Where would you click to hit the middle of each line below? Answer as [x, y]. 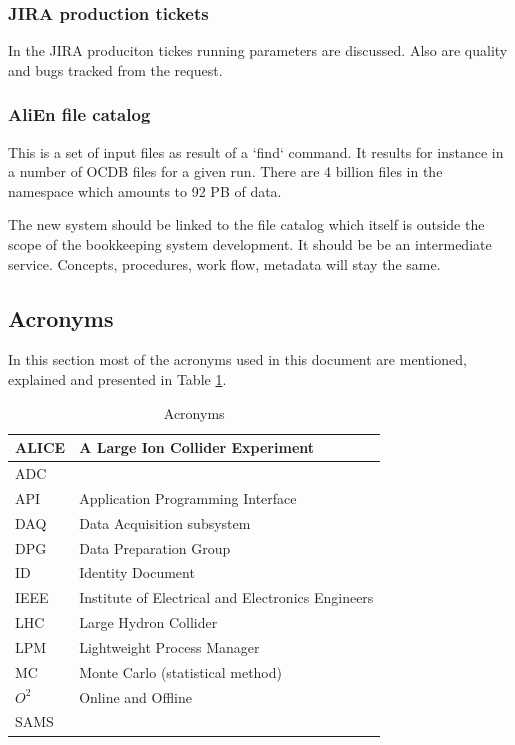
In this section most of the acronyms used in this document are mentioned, [238, 359]
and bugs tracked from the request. [115, 69]
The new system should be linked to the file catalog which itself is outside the [246, 224]
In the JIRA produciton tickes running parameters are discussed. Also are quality [258, 50]
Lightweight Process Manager [169, 646]
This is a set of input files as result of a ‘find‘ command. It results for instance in [256, 151]
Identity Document [137, 572]
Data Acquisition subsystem [165, 522]
